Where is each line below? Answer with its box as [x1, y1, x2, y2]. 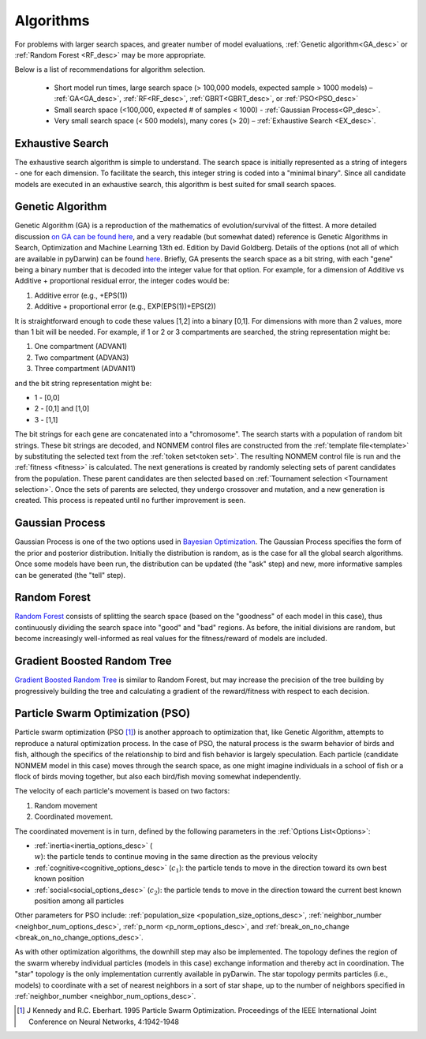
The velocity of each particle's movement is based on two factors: [14, 786, 230, 796]
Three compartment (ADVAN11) [34, 364, 136, 373]
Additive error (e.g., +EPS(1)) [34, 291, 128, 300]
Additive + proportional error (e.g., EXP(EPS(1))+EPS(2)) [34, 302, 217, 311]
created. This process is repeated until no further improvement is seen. [14, 496, 246, 505]
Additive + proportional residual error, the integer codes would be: [14, 276, 230, 286]
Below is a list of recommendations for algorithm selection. [14, 65, 206, 74]
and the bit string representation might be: [14, 378, 152, 388]
